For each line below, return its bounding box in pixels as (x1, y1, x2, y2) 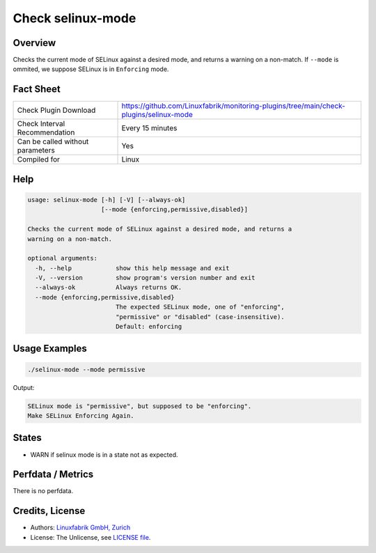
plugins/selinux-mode (121, 110, 193, 120)
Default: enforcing (115, 322, 182, 331)
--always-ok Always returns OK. (35, 283, 182, 292)
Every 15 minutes (121, 123, 178, 133)
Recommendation (17, 127, 75, 137)
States (13, 432, 42, 444)
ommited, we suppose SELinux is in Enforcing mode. (13, 65, 169, 73)
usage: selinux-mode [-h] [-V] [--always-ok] (27, 196, 186, 203)
